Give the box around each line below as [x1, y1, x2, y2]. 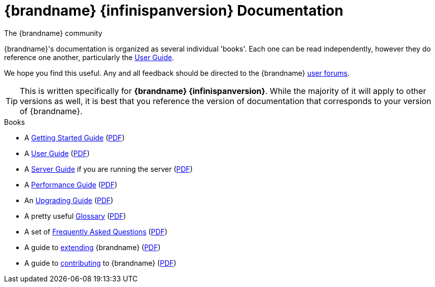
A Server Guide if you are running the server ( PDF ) [24, 164, 193, 173]
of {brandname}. [20, 106, 83, 116]
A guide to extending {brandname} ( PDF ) [24, 243, 161, 252]
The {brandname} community [4, 28, 102, 37]
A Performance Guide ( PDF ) [24, 180, 117, 189]
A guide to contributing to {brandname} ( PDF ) [24, 258, 177, 267]
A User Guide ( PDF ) [24, 149, 90, 158]
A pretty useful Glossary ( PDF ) [24, 211, 126, 220]
